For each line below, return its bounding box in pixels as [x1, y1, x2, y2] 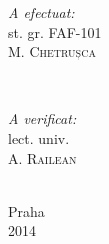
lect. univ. [8, 127, 70, 148]
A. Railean [8, 147, 77, 168]
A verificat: [8, 108, 77, 129]
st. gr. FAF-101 [8, 21, 102, 42]
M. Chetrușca [8, 41, 96, 62]
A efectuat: [8, 2, 75, 22]
